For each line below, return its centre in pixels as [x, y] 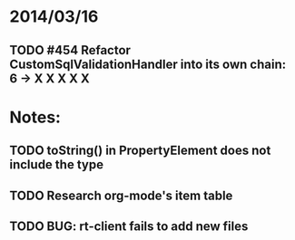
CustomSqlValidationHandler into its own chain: [148, 64]
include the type [57, 165]
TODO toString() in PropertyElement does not [140, 151]
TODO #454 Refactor [70, 50]
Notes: [35, 117]
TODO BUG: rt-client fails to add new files [129, 226]
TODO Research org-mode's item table [121, 195]
